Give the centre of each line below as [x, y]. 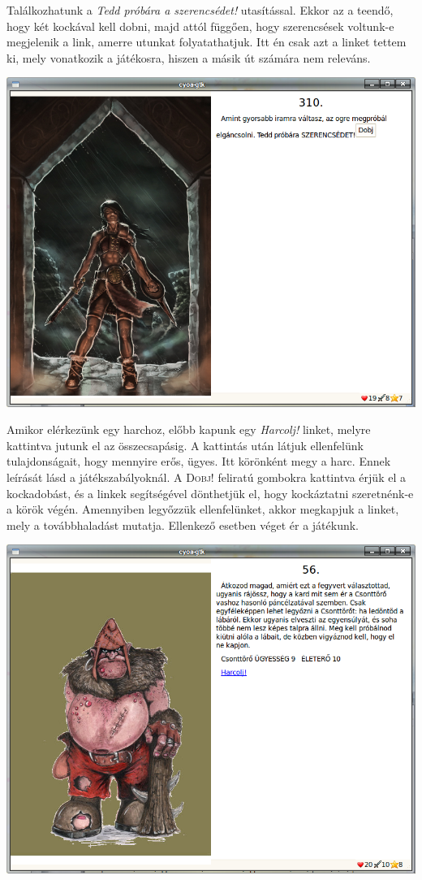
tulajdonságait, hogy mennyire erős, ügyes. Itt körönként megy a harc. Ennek [199, 461]
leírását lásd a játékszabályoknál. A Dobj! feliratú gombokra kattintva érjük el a [206, 477]
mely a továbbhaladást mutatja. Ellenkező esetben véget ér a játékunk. [183, 525]
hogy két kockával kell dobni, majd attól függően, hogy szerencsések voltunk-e [200, 26]
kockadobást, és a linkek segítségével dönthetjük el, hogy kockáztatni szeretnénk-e [210, 493]
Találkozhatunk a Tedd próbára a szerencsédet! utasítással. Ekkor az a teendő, [200, 10]
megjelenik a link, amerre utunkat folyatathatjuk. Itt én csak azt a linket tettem [207, 42]
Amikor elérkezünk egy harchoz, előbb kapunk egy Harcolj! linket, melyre [189, 429]
